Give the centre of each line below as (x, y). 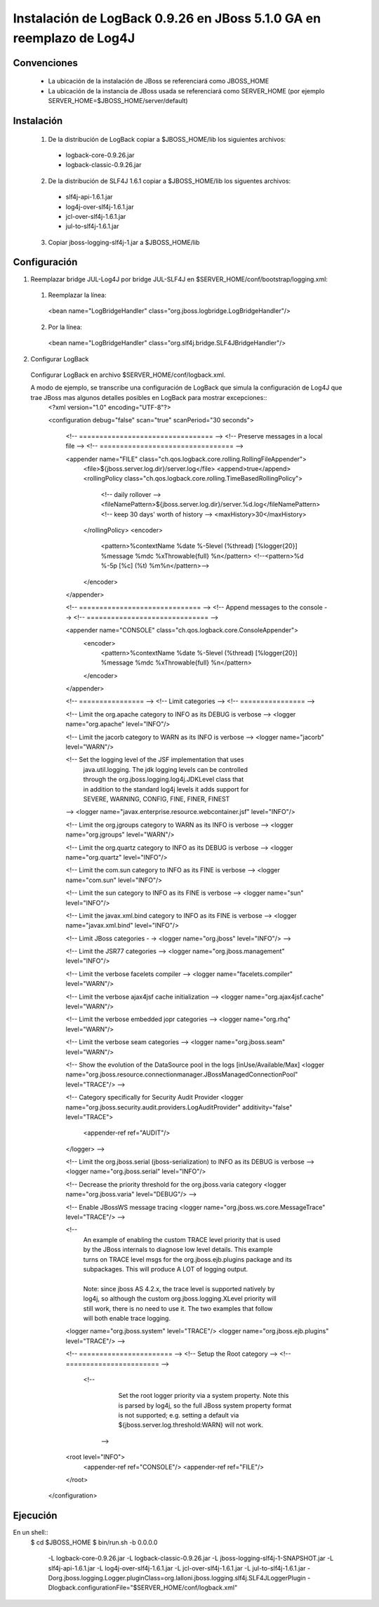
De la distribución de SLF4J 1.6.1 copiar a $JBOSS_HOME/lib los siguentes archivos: (169, 181)
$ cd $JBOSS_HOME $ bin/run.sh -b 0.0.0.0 (94, 1542)
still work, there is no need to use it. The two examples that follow (178, 1308)
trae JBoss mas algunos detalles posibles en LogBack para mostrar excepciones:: (149, 397)
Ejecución (35, 1516)
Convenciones (46, 63)
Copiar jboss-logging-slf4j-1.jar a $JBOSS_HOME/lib (124, 242)
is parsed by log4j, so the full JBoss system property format (205, 1405)
